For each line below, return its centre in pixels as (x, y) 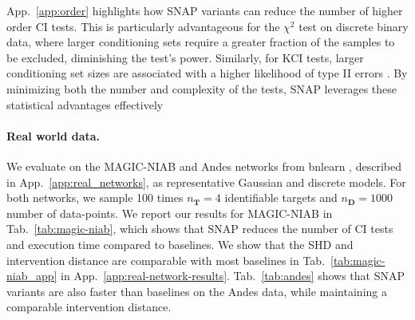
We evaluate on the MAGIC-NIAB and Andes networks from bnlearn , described (204, 166)
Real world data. (53, 135)
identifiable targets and (281, 198)
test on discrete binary (354, 26)
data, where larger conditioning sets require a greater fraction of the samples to (201, 42)
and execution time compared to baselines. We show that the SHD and (180, 244)
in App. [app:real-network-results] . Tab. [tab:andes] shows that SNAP (233, 276)
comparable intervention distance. (89, 307)
